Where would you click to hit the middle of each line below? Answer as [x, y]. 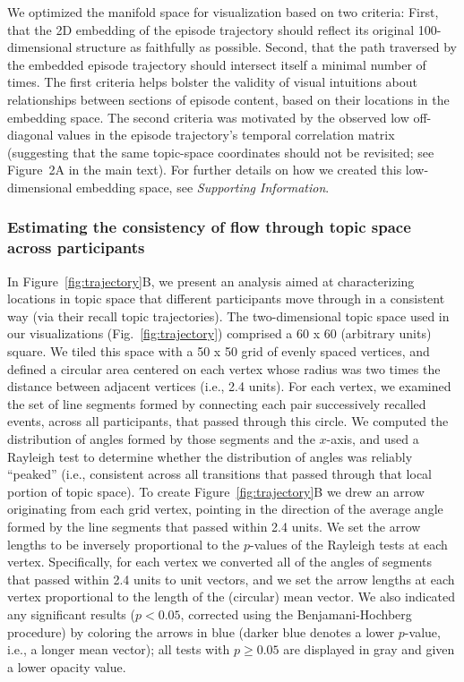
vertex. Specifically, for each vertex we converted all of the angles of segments [219, 562]
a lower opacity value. [67, 666]
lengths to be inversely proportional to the [124, 544]
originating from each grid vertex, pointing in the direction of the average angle [225, 509]
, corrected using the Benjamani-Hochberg [296, 614]
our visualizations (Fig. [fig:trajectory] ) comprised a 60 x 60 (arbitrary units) [219, 333]
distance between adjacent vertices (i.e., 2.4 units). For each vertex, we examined [229, 386]
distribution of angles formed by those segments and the [161, 439]
